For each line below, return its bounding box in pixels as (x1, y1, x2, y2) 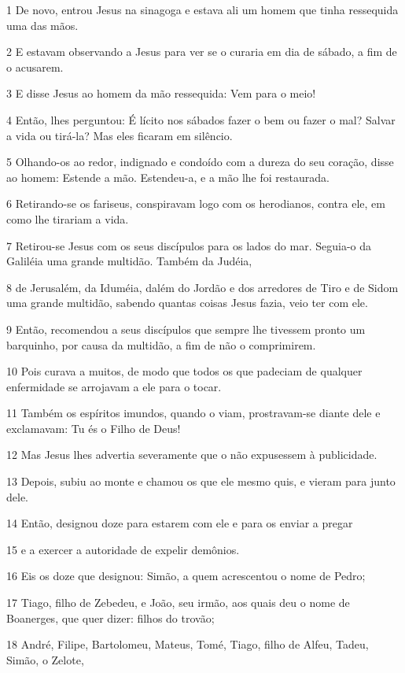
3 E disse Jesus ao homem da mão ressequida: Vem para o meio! (6, 85, 316, 102)
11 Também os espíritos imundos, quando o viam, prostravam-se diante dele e (6, 405, 381, 421)
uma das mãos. (6, 17, 79, 33)
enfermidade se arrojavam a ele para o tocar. (6, 378, 222, 394)
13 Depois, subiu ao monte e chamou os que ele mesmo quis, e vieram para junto (6, 473, 396, 490)
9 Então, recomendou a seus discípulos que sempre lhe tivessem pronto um (6, 320, 366, 337)
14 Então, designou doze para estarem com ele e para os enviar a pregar (6, 515, 353, 531)
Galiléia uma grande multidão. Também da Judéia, (6, 253, 252, 269)
